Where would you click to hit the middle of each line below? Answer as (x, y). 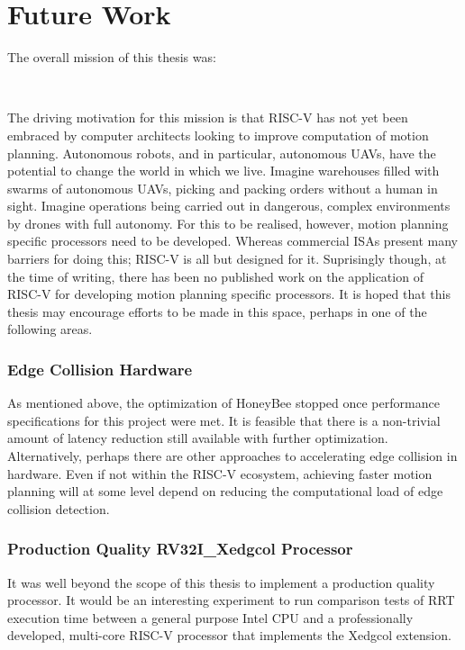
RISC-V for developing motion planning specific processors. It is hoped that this (229, 294)
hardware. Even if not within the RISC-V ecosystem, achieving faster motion (220, 473)
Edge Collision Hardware (100, 369)
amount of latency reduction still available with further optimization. (198, 438)
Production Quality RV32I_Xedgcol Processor (180, 549)
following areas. (50, 329)
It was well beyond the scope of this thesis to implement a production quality (221, 582)
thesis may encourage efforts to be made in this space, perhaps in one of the (217, 311)
